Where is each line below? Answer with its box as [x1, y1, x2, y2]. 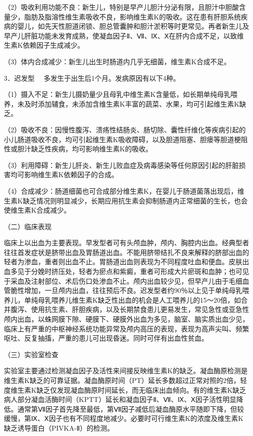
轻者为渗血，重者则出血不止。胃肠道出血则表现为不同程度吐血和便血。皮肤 [4, 256, 242, 267]
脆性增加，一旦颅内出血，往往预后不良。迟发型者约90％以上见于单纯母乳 [10, 285, 242, 295]
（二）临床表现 [4, 221, 52, 231]
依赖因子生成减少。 [22, 40, 84, 50]
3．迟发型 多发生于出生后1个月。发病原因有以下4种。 [4, 73, 180, 83]
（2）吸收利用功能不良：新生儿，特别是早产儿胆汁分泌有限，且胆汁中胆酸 [4, 2, 239, 12]
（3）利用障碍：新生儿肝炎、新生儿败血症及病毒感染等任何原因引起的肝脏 [4, 160, 239, 170]
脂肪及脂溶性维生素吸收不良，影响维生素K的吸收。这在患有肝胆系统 [24, 11, 241, 21]
